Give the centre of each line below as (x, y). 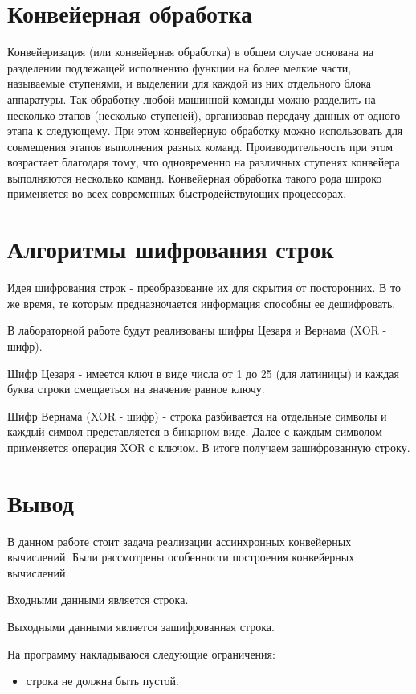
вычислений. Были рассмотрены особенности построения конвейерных (181, 557)
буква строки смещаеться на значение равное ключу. (136, 389)
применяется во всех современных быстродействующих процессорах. (177, 193)
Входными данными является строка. (98, 600)
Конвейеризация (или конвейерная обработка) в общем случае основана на (191, 52)
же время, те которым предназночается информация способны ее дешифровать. (202, 303)
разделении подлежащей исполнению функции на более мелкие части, (179, 67)
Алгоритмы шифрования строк (171, 249)
